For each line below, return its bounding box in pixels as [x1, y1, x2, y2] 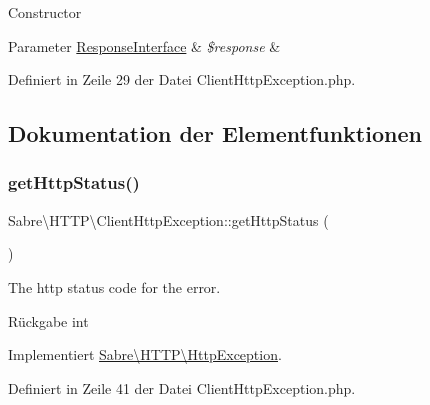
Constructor [8, 2, 82, 22]
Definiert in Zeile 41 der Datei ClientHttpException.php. [8, 377, 356, 398]
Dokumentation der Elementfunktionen [8, 118, 422, 149]
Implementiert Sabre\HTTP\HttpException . [8, 344, 282, 365]
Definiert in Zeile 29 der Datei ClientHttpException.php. [8, 69, 356, 90]
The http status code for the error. [8, 276, 221, 297]
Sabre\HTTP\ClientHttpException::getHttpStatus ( [8, 209, 329, 230]
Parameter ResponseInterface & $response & [8, 35, 281, 56]
